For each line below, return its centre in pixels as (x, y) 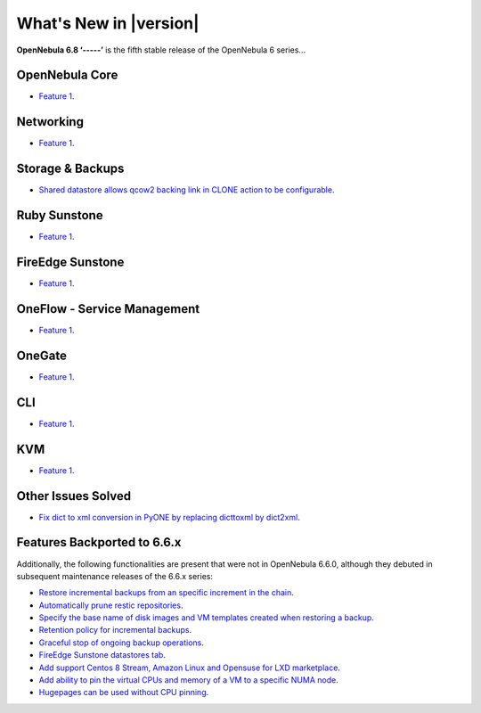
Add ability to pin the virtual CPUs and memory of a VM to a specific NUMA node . (188, 680)
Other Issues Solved (74, 496)
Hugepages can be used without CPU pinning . (124, 693)
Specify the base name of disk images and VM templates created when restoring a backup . (206, 618)
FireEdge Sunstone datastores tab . (102, 655)
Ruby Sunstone (60, 215)
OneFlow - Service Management (108, 309)
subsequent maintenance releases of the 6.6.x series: (115, 576)
